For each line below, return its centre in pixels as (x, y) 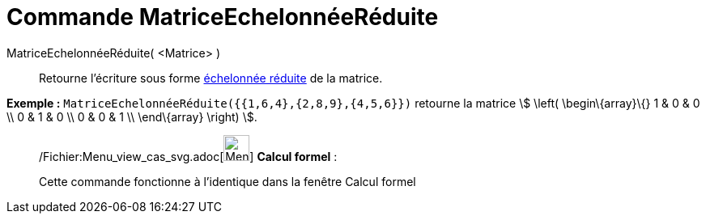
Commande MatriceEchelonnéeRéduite (223, 17)
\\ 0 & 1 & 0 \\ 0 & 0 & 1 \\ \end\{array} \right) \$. (132, 116)
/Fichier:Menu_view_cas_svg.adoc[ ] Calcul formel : (188, 156)
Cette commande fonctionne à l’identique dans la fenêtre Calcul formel (228, 181)
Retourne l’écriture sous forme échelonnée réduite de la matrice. (211, 78)
